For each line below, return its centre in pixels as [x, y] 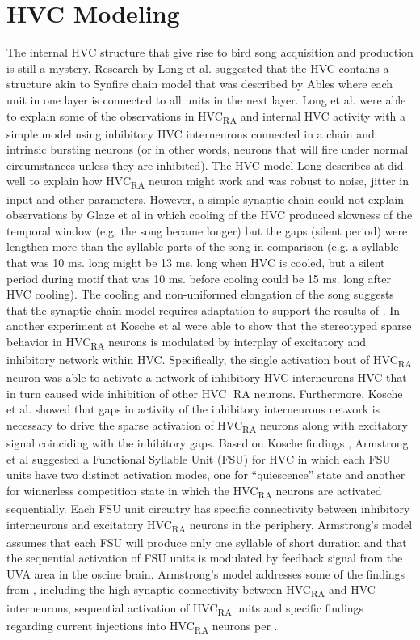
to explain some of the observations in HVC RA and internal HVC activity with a [206, 117]
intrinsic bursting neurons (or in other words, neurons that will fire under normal [208, 149]
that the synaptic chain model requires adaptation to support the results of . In [204, 309]
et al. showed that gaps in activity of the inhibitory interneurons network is [193, 409]
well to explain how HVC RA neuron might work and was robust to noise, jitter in [208, 182]
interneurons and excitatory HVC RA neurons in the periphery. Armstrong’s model [210, 525]
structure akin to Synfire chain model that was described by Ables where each [200, 84]
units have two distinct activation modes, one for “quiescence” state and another [206, 475]
